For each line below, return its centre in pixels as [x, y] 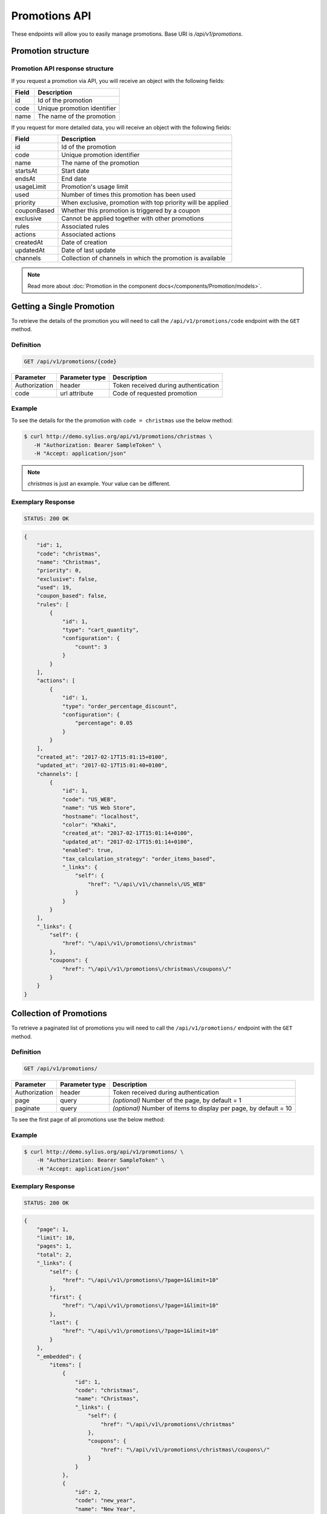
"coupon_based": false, [72, 596]
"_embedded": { [59, 1356]
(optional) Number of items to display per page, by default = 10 [202, 1108]
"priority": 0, [59, 570]
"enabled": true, [88, 850]
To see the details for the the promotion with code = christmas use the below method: [122, 420]
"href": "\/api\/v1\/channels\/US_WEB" [147, 884]
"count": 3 [91, 647]
